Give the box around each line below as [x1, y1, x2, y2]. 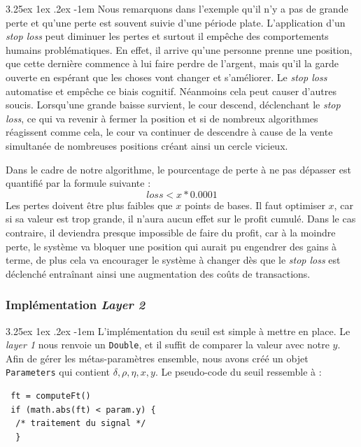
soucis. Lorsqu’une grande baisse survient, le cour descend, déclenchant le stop [6, 97, 341, 112]
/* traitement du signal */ [15, 418, 146, 429]
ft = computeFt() [10, 391, 91, 401]
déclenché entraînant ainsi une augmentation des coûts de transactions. [6, 266, 311, 281]
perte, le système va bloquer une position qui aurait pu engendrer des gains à [6, 239, 337, 253]
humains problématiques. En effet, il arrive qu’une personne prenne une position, [6, 42, 353, 57]
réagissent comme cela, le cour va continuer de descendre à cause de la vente [6, 125, 333, 139]
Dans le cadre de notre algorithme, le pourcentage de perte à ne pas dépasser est [6, 162, 351, 176]
